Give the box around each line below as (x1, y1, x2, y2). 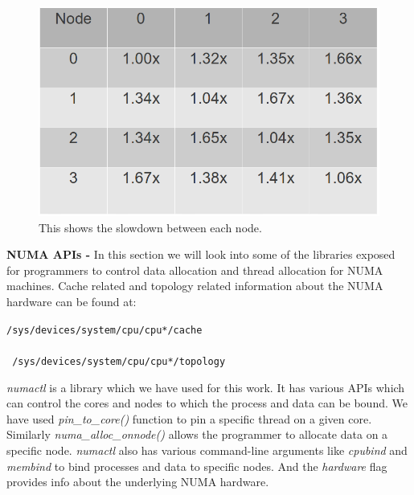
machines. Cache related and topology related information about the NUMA (6, 277, 383, 294)
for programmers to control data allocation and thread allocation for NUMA (6, 261, 383, 278)
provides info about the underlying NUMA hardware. (6, 473, 269, 490)
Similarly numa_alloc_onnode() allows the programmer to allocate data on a (6, 426, 388, 443)
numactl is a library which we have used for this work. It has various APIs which (6, 378, 405, 395)
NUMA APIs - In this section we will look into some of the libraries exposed (6, 246, 396, 263)
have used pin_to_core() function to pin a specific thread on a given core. (6, 410, 372, 427)
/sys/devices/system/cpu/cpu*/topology (12, 355, 226, 367)
